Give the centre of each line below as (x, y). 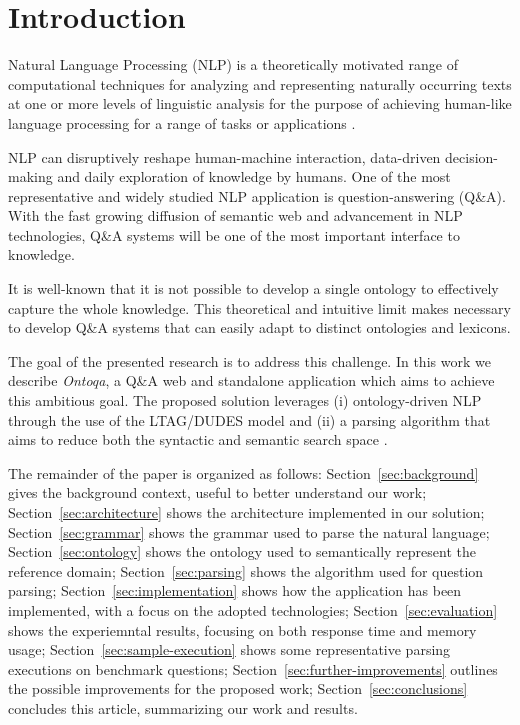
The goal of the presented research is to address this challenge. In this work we (249, 360)
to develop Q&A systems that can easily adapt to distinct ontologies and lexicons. (259, 327)
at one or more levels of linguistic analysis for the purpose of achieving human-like (260, 103)
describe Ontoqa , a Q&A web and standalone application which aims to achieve (251, 380)
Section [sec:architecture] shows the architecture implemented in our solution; (246, 512)
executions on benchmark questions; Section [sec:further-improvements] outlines (253, 668)
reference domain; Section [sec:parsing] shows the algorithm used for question (246, 570)
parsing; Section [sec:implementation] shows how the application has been (235, 590)
